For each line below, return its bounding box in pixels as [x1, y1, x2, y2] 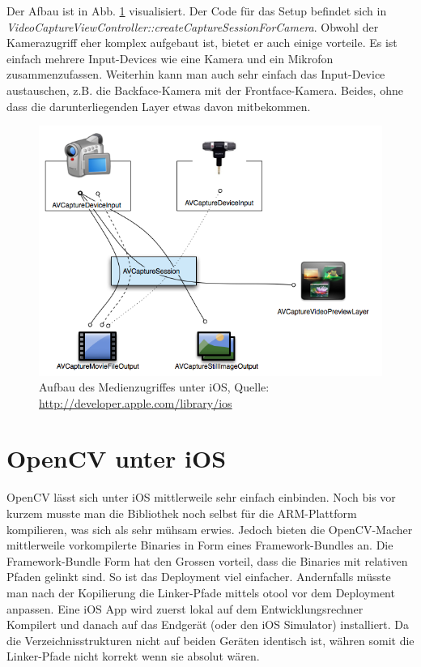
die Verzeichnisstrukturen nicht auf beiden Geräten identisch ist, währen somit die [6, 631, 415, 648]
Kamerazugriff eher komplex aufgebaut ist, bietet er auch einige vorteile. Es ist [6, 34, 398, 51]
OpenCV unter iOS [6, 442, 227, 475]
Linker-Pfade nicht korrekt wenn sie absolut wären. [6, 648, 260, 665]
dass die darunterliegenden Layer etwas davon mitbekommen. [6, 97, 311, 114]
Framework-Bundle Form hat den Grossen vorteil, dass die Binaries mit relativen [6, 552, 408, 569]
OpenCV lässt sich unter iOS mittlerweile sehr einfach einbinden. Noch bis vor [6, 489, 396, 506]
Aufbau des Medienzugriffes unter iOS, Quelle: [39, 378, 270, 395]
